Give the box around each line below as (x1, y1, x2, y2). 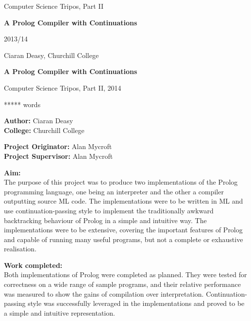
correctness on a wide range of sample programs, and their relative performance (4, 279, 241, 289)
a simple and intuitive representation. (4, 307, 115, 318)
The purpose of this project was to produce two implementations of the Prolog (4, 177, 238, 187)
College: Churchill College (4, 125, 84, 135)
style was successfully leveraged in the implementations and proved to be (28, 298, 245, 308)
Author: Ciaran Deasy (4, 115, 73, 126)
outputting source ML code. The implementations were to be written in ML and (4, 196, 243, 206)
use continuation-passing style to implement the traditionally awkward (4, 205, 214, 215)
